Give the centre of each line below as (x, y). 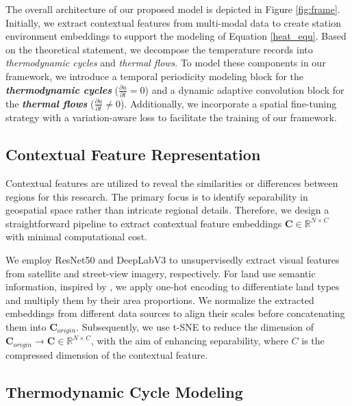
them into (26, 326)
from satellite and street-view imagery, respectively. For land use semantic (161, 273)
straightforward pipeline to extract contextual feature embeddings (144, 223)
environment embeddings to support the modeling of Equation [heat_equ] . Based (176, 36)
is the (313, 341)
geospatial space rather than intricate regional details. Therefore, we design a (167, 210)
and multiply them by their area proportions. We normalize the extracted (160, 300)
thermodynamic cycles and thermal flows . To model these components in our (166, 63)
